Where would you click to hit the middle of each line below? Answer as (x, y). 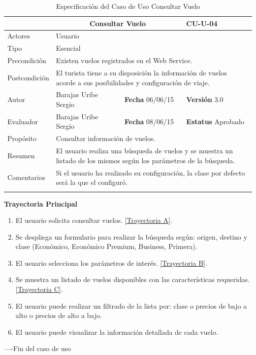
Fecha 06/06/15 (149, 99)
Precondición (27, 60)
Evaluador (23, 121)
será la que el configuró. (92, 182)
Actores (19, 36)
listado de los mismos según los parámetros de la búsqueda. (145, 160)
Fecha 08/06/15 (149, 121)
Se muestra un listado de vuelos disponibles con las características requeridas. (133, 279)
